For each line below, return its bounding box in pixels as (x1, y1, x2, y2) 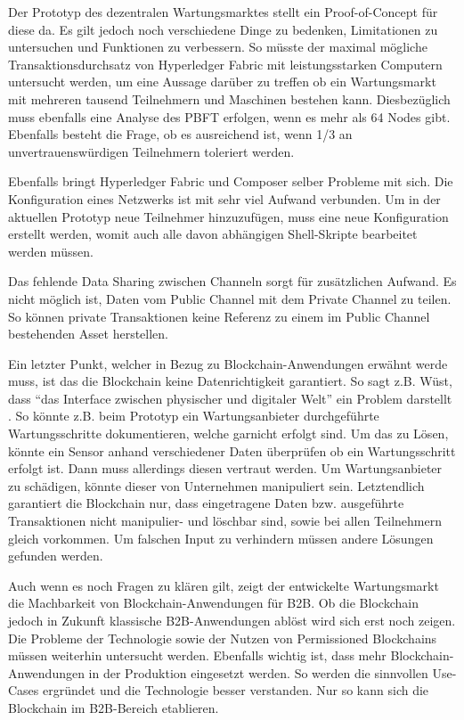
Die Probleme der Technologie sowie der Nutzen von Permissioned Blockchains (8, 628, 437, 647)
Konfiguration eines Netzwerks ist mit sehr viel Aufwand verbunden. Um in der (8, 189, 441, 208)
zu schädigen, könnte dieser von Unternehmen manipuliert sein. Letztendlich (8, 476, 425, 495)
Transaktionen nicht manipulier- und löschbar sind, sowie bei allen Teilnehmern (8, 511, 443, 530)
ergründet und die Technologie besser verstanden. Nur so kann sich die (43, 681, 429, 700)
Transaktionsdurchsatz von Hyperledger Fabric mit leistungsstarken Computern (8, 54, 443, 73)
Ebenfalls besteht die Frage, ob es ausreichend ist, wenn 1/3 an (8, 125, 353, 143)
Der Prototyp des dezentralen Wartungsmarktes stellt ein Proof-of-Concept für (8, 3, 438, 20)
